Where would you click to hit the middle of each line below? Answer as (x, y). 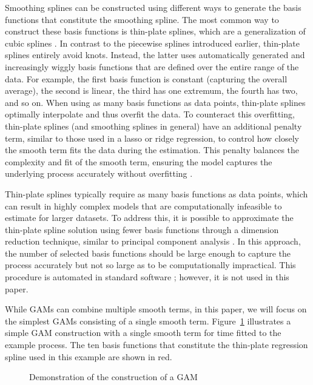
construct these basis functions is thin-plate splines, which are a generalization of (155, 31)
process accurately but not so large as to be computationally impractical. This (150, 265)
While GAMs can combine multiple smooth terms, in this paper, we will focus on (156, 309)
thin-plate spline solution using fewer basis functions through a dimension (142, 229)
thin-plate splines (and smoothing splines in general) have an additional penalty (153, 126)
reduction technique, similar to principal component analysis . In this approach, (153, 241)
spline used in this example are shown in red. (89, 356)
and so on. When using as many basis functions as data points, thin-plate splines (155, 102)
